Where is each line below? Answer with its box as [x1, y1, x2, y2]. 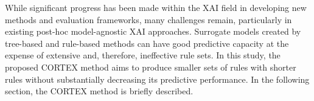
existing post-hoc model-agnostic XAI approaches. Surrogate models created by [5, 25, 301, 38]
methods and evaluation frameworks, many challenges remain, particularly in [5, 13, 292, 26]
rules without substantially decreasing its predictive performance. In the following [5, 72, 310, 85]
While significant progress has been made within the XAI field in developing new [5, 1, 307, 13]
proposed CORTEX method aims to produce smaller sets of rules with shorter [5, 60, 296, 73]
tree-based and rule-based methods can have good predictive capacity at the [5, 37, 289, 49]
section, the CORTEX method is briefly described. [5, 85, 194, 97]
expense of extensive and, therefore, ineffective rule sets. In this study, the [5, 49, 281, 61]
